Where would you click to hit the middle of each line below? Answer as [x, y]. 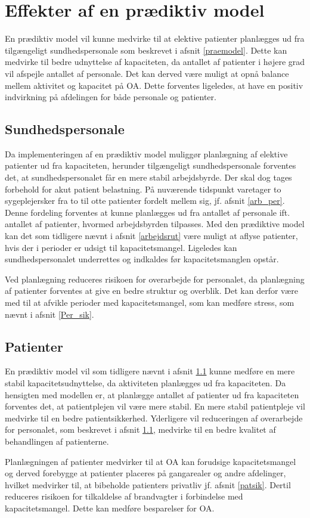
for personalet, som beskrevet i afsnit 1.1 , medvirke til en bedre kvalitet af [140, 429]
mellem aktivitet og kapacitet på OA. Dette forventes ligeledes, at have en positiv [154, 85]
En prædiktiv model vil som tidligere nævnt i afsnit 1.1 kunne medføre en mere [150, 371]
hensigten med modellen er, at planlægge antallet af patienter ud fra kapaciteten [152, 394]
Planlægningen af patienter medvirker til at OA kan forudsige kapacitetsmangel [151, 461]
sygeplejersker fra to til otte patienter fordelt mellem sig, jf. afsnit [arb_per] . [145, 201]
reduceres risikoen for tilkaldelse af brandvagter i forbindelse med [124, 496]
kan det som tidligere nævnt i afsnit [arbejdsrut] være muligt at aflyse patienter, [151, 236]
